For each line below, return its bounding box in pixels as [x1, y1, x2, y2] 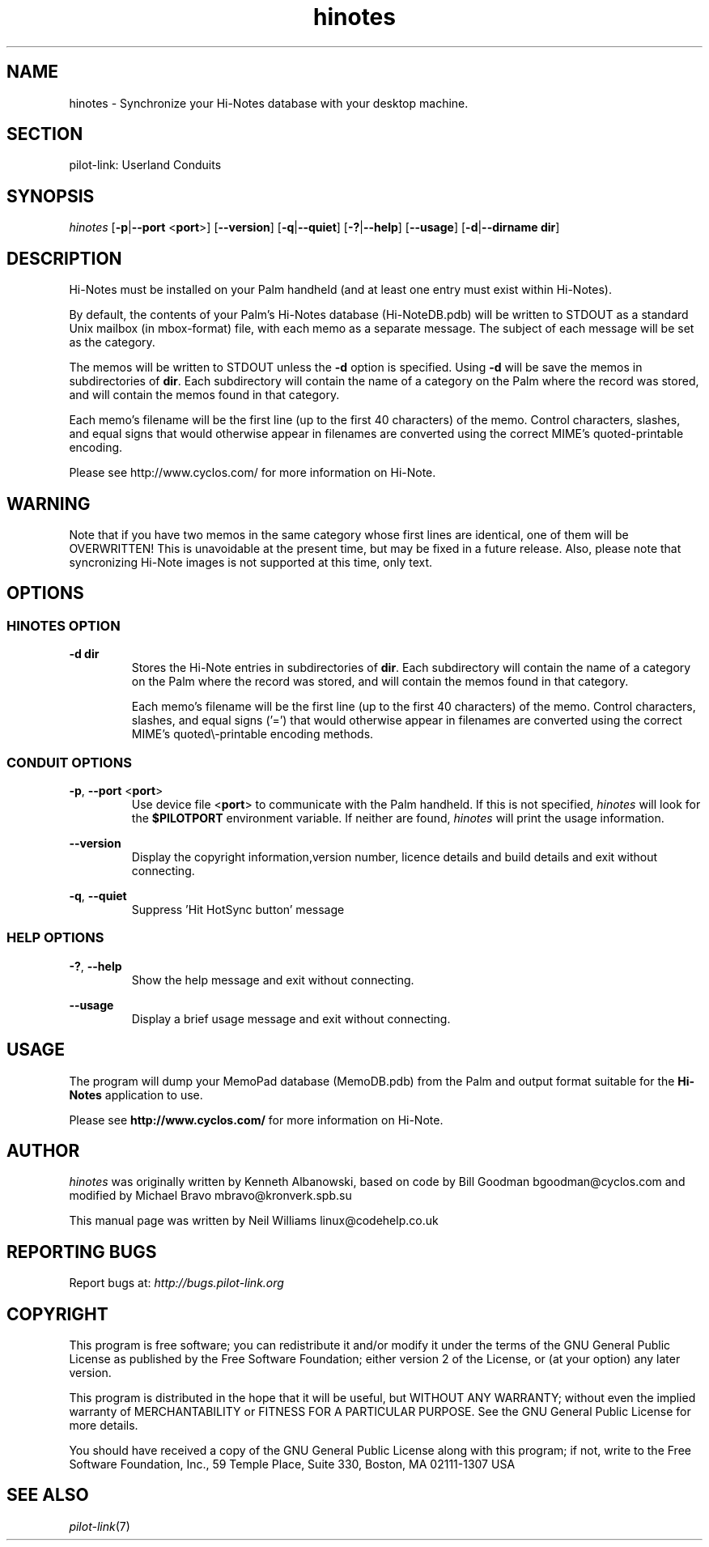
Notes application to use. [69, 1087, 203, 1102]
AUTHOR [6, 1140, 80, 1161]
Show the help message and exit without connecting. [131, 972, 414, 987]
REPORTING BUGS [6, 1241, 157, 1262]
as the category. [69, 335, 155, 350]
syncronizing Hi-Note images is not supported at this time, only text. [69, 555, 433, 569]
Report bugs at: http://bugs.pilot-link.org [69, 1276, 284, 1290]
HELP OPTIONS [6, 929, 104, 946]
